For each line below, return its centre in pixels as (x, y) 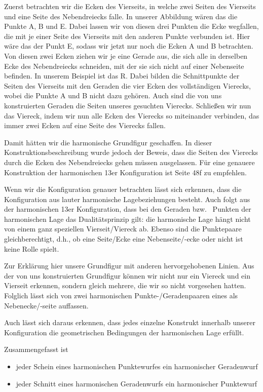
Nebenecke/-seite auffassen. (46, 305)
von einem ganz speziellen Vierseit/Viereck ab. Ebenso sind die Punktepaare (123, 229)
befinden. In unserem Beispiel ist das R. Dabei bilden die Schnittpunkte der (122, 76)
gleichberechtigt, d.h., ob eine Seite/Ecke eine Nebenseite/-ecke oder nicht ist (124, 239)
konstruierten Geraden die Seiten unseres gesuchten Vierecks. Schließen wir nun (128, 105)
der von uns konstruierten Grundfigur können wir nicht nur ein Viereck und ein (127, 275)
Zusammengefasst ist (36, 349)
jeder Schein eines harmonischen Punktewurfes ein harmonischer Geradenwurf (137, 366)
